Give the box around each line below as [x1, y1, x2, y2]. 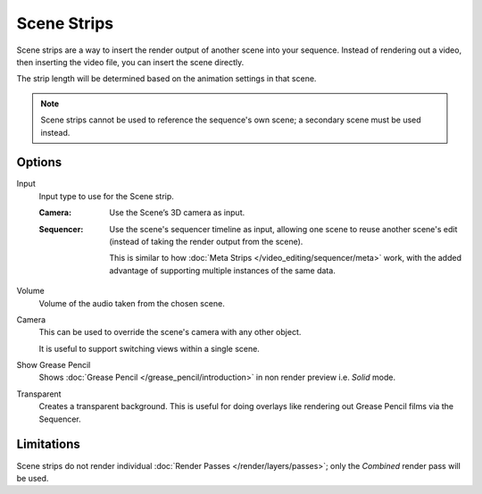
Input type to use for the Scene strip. [38, 190, 174, 201]
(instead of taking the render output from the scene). [109, 236, 303, 247]
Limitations [16, 437, 80, 452]
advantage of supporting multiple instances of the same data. [109, 264, 337, 276]
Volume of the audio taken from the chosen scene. [38, 297, 225, 308]
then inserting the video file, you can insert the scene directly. [16, 56, 245, 67]
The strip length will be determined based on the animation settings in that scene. [16, 73, 317, 84]
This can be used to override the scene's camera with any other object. [38, 327, 302, 338]
